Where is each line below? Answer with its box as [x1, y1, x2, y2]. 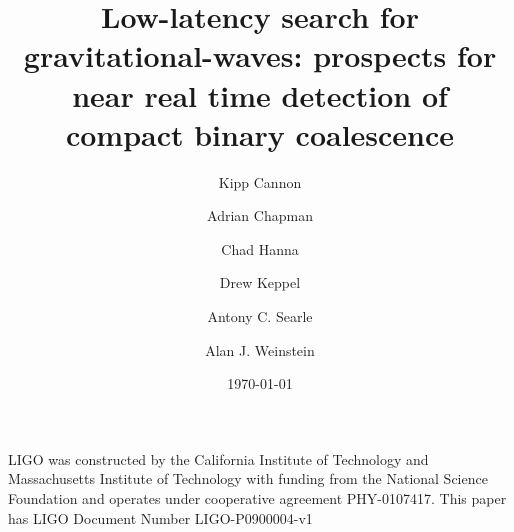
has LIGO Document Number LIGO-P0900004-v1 [8, 507, 313, 528]
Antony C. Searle [207, 306, 313, 327]
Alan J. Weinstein [205, 339, 315, 360]
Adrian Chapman [207, 205, 313, 226]
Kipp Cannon [218, 171, 302, 192]
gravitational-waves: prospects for [23, 35, 497, 76]
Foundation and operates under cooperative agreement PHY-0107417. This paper [8, 488, 507, 509]
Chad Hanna [221, 238, 299, 259]
